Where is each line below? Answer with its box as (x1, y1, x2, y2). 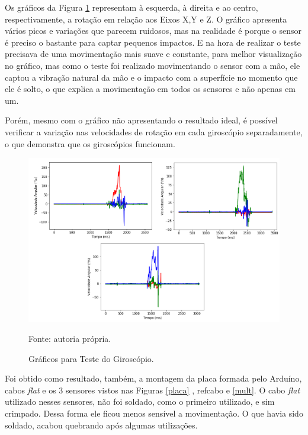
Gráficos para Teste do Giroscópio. (28, 352, 154, 364)
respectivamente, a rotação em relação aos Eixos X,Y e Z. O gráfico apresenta (5, 12, 287, 25)
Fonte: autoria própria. (28, 332, 111, 344)
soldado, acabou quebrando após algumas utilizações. (5, 418, 198, 431)
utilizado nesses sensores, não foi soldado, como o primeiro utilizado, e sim (5, 395, 275, 408)
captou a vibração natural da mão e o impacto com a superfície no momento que (5, 71, 298, 83)
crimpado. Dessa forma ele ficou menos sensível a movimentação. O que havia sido (5, 407, 303, 419)
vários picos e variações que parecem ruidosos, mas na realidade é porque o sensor (5, 24, 301, 37)
